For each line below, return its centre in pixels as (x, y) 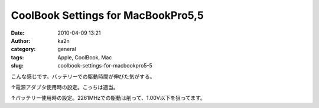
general (67, 49)
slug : (17, 66)
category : (23, 49)
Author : (21, 41)
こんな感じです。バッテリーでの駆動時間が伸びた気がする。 (83, 76)
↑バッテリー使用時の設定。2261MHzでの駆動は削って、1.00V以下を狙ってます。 (108, 98)
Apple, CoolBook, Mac (85, 57)
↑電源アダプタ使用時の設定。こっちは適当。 (65, 87)
